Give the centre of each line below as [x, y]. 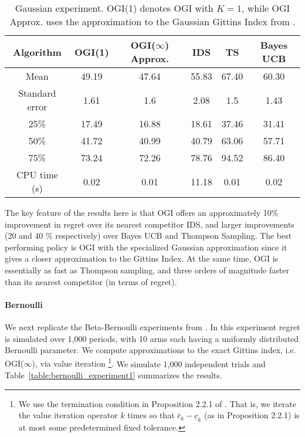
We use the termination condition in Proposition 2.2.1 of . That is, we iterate [157, 403]
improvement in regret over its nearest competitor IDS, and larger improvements [150, 224]
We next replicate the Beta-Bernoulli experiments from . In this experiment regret [152, 326]
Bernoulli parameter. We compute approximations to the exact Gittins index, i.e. [150, 350]
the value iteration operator [68, 415]
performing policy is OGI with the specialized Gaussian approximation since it [146, 247]
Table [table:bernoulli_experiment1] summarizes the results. [113, 375]
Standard [37, 93]
